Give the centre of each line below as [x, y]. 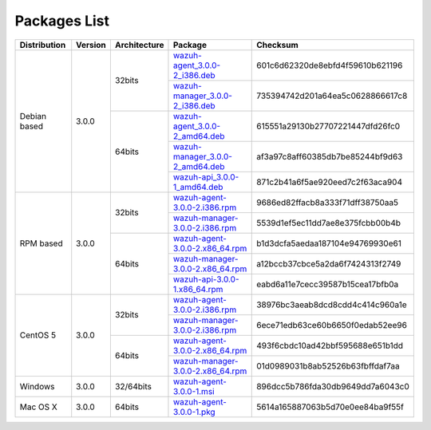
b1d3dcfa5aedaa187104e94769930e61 [329, 243]
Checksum [277, 45]
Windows [37, 386]
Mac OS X [38, 407]
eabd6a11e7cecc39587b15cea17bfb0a [328, 284]
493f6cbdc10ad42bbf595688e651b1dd [330, 345]
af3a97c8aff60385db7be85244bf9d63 [330, 156]
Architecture [139, 45]
